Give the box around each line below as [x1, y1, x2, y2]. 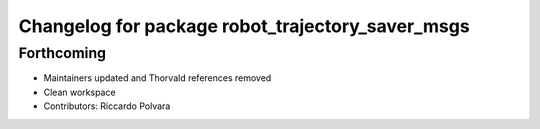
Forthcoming [18, 44, 107, 62]
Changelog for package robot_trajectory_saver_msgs [18, 15, 470, 37]
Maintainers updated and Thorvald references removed [43, 72, 272, 84]
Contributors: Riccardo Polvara [43, 100, 171, 112]
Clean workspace [43, 86, 116, 98]
